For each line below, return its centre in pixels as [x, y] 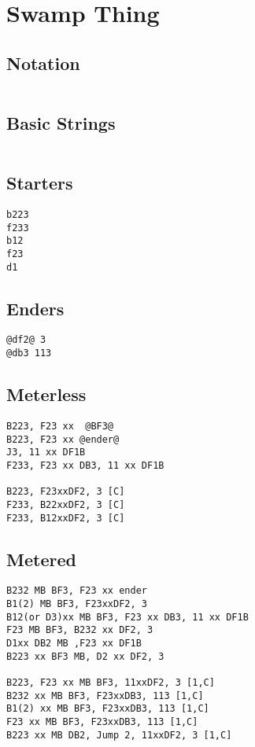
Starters [40, 183]
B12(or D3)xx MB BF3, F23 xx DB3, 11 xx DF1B [128, 617]
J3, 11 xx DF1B [46, 453]
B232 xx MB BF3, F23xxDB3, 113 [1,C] [105, 695]
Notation [43, 63]
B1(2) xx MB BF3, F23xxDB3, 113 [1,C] [108, 709]
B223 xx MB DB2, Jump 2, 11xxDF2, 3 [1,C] [119, 735]
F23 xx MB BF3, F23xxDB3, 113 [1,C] [102, 722]
